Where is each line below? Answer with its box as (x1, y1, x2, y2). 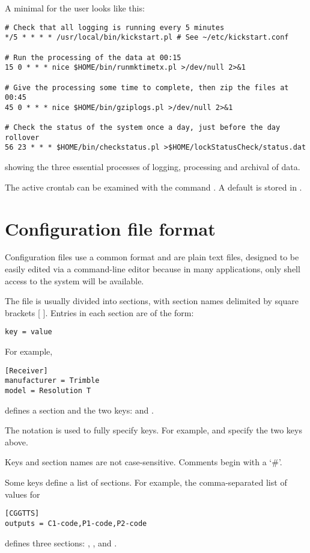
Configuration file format (5, 216, 216, 240)
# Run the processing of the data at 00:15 (5, 53, 181, 62)
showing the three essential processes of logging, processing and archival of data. (5, 160, 300, 173)
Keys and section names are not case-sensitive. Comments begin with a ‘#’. (5, 456, 282, 468)
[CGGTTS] (5, 509, 40, 518)
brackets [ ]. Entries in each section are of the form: (5, 306, 194, 319)
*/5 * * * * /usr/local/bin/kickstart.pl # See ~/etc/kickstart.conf (5, 33, 289, 42)
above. (5, 435, 28, 448)
